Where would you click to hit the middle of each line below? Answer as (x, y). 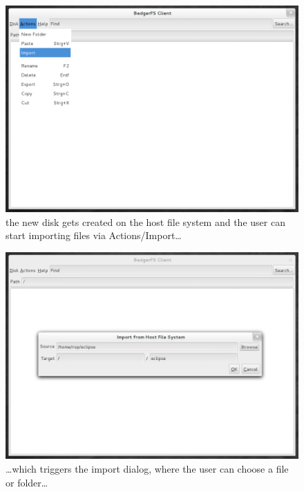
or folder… (27, 482)
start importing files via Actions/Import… (94, 235)
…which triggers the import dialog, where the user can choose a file (147, 468)
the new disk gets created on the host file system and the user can (145, 221)
